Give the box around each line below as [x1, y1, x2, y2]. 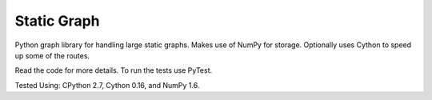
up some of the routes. [14, 50, 90, 60]
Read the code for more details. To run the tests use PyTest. [14, 66, 213, 75]
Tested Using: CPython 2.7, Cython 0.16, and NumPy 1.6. [14, 80, 200, 90]
